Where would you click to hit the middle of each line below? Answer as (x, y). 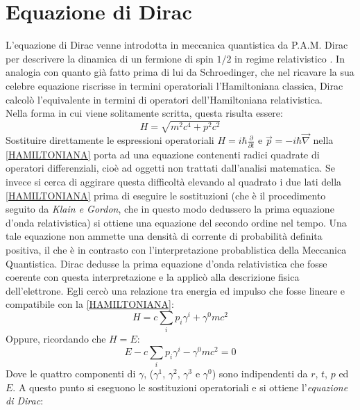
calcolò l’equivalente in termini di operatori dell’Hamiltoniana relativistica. (164, 99)
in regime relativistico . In (290, 58)
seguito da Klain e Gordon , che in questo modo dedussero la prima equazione (170, 209)
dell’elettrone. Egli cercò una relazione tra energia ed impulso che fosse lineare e (175, 290)
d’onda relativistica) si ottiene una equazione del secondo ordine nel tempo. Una (176, 222)
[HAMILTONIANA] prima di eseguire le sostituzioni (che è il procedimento (166, 195)
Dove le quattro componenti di (71, 374)
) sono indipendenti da (260, 374)
